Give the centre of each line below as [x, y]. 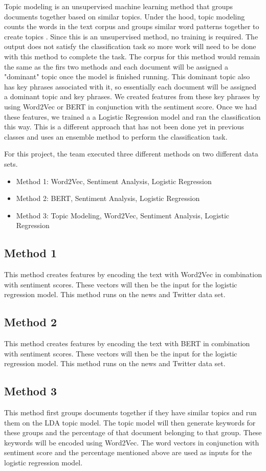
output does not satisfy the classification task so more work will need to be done [130, 46]
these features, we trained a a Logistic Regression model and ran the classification [132, 116]
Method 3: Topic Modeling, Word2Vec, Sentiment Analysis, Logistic [123, 215]
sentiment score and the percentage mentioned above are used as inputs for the [128, 452]
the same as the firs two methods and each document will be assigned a [116, 66]
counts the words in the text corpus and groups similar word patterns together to [132, 26]
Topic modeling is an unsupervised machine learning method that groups [118, 6]
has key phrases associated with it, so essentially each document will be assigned [130, 86]
